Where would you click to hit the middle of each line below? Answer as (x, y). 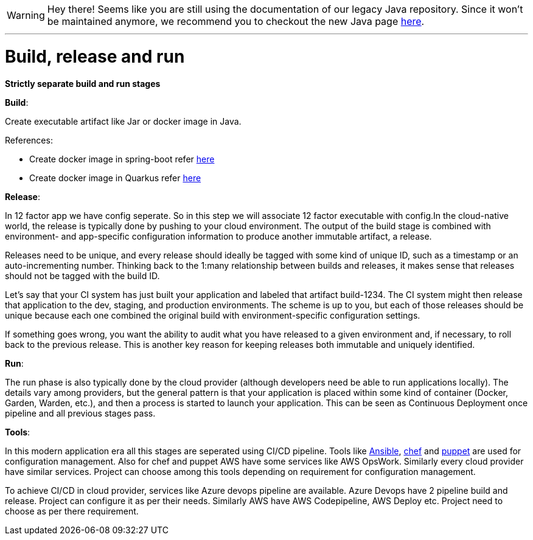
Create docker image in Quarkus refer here (115, 178)
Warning (26, 15)
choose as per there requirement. (72, 511)
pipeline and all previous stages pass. (80, 413)
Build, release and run (95, 56)
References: (29, 140)
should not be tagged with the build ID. (82, 275)
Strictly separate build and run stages (83, 83)
